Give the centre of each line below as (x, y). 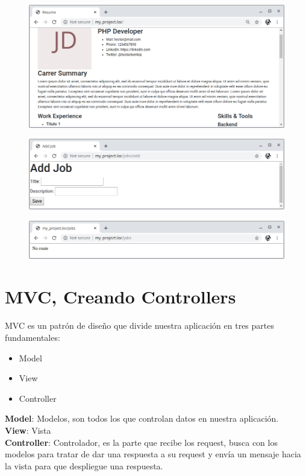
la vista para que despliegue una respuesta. (84, 465)
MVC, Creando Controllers (120, 297)
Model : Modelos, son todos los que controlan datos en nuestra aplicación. (142, 418)
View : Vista (28, 430)
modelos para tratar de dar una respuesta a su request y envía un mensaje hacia (153, 454)
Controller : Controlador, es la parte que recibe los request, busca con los (141, 442)
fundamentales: (33, 337)
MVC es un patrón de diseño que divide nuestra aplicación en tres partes (139, 325)
